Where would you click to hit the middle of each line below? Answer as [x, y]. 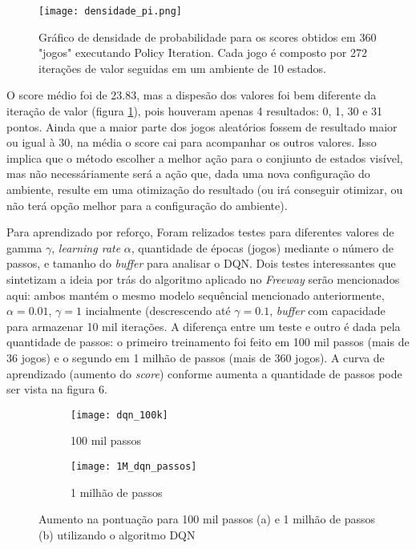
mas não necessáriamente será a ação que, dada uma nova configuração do [188, 174]
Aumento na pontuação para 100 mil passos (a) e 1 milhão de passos [207, 519]
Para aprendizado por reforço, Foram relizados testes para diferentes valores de [200, 232]
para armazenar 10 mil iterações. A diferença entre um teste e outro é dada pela [204, 326]
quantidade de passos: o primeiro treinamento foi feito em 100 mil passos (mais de [208, 342]
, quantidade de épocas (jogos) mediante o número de [263, 247]
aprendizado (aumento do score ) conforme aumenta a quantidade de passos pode [204, 373]
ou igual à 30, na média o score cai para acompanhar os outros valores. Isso [192, 142]
